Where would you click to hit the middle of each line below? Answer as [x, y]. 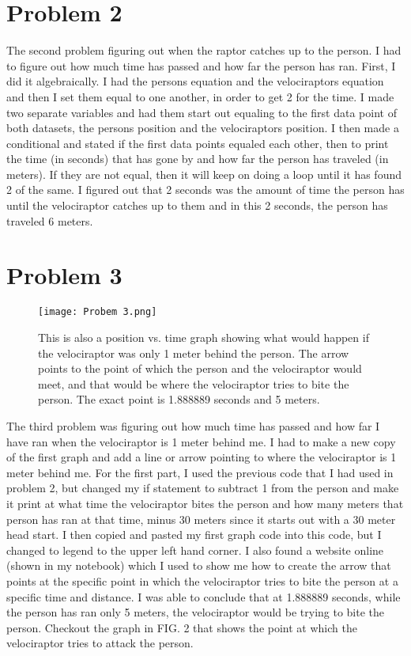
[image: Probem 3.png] [98, 312]
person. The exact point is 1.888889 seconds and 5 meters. [179, 399]
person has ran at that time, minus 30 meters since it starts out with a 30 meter [201, 519]
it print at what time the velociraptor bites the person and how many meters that [205, 503]
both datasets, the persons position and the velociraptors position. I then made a [203, 128]
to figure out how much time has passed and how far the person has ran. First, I [201, 65]
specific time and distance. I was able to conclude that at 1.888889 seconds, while [204, 596]
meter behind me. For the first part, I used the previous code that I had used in [200, 472]
